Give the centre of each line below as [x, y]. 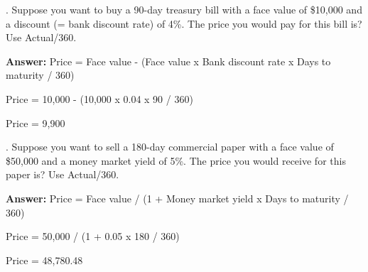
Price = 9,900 [36, 123]
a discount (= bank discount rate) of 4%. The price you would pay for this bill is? [184, 23]
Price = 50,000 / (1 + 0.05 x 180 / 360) [93, 236]
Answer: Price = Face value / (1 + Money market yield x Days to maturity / [177, 198]
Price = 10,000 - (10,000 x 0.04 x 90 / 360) [99, 98]
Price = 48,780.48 [44, 260]
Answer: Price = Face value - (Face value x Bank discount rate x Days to [168, 61]
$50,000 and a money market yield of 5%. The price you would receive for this [176, 160]
